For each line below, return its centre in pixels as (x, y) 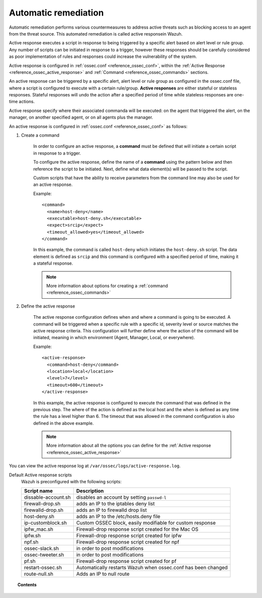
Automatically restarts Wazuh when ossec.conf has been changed (152, 568)
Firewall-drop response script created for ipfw (129, 536)
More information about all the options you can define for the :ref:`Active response (129, 446)
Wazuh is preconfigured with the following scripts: (71, 482)
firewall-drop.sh (42, 504)
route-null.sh (39, 574)
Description (90, 491)
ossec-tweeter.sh (44, 555)
